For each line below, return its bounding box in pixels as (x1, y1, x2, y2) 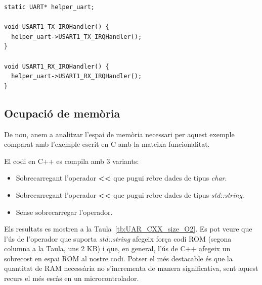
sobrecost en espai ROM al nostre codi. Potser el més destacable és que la (4, 253, 233, 263)
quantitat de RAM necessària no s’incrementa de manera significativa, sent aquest (4, 263, 258, 273)
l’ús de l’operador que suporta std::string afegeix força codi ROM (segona (4, 233, 232, 244)
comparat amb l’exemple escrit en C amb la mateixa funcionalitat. (4, 139, 210, 149)
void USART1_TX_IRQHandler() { (4, 23, 109, 31)
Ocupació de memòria (4, 105, 120, 121)
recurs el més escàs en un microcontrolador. (4, 273, 139, 283)
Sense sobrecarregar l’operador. (16, 206, 113, 217)
